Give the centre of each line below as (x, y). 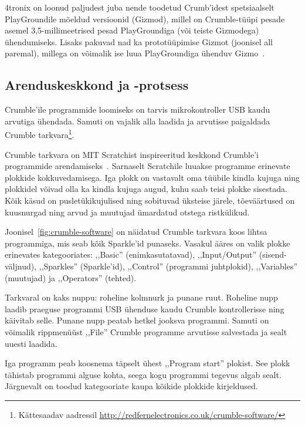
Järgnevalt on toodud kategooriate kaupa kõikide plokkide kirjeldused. (131, 386)
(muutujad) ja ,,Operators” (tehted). (71, 277)
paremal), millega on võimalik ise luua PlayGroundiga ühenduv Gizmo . (135, 53)
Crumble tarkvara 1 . (40, 134)
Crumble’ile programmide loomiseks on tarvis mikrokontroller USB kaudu (138, 109)
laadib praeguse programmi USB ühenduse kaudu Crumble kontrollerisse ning (145, 308)
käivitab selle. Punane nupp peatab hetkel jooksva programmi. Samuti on (137, 320)
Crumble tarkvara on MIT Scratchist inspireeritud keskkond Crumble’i (132, 154)
